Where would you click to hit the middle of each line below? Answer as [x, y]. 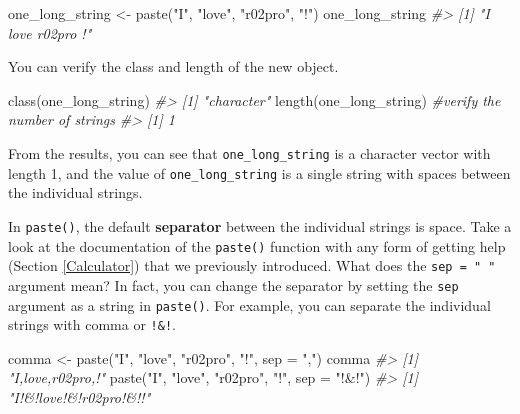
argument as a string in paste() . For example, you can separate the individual [249, 304]
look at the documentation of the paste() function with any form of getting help [257, 245]
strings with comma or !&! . [92, 324]
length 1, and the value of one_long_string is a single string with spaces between [259, 172]
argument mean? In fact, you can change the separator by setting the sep [233, 284]
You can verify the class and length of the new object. [173, 66]
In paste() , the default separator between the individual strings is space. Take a [260, 225]
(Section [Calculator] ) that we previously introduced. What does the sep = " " [252, 265]
